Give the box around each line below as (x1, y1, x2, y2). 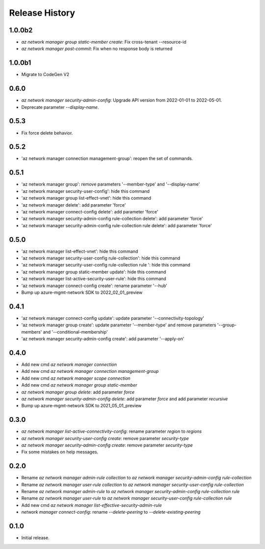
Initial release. (21, 535, 50, 541)
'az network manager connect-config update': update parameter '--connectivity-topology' (21, 315, 205, 321)
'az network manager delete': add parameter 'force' (21, 202, 126, 208)
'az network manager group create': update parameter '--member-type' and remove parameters (21, 322, 216, 328)
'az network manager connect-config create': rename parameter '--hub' (21, 283, 168, 288)
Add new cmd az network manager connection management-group (21, 368, 159, 374)
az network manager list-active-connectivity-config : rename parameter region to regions (21, 428, 202, 434)
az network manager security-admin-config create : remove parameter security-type (21, 442, 193, 448)
